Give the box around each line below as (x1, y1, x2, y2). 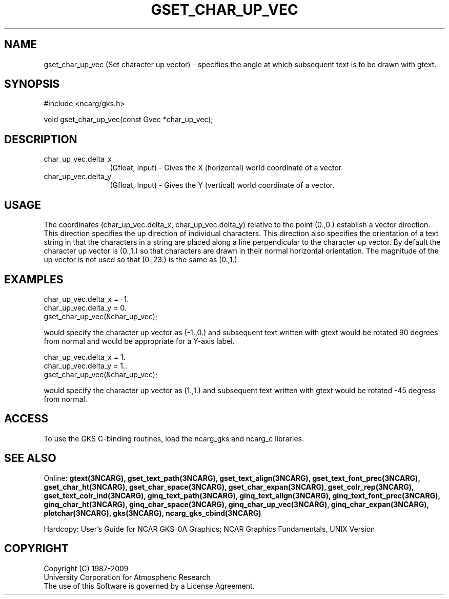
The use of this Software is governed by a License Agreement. (44, 581, 255, 590)
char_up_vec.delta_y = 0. (44, 303, 127, 312)
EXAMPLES (4, 273, 64, 286)
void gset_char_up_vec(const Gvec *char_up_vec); (44, 115, 213, 124)
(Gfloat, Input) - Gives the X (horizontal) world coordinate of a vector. (110, 163, 343, 172)
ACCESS (4, 412, 49, 426)
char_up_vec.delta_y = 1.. (44, 361, 127, 370)
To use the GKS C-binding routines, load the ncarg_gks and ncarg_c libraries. (44, 434, 304, 443)
